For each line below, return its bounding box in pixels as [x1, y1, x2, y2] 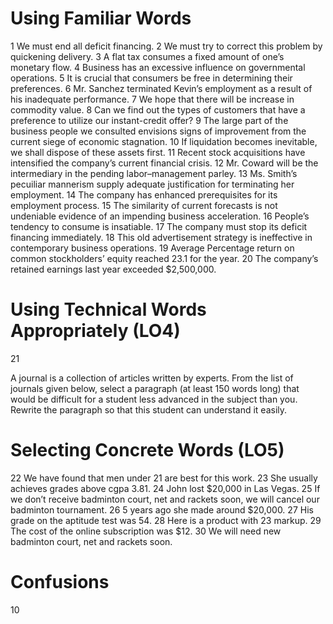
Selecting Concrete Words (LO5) [10, 439, 285, 462]
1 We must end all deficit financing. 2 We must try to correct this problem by [10, 40, 323, 52]
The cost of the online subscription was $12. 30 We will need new [10, 525, 282, 537]
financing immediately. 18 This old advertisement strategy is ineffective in [10, 231, 313, 243]
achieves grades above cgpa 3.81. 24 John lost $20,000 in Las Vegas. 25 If [10, 482, 321, 494]
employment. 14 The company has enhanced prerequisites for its [10, 188, 278, 201]
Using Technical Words [10, 298, 207, 321]
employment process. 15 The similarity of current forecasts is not [10, 199, 278, 211]
